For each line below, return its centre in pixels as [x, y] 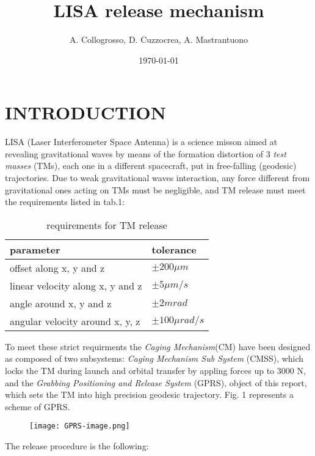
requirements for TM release [107, 225]
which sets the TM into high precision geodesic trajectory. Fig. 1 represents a [149, 394]
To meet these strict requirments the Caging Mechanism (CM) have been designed [158, 346]
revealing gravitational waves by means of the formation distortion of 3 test [146, 153]
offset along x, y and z [57, 267]
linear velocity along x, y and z [76, 285]
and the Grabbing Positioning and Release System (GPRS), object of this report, [156, 382]
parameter [35, 249]
